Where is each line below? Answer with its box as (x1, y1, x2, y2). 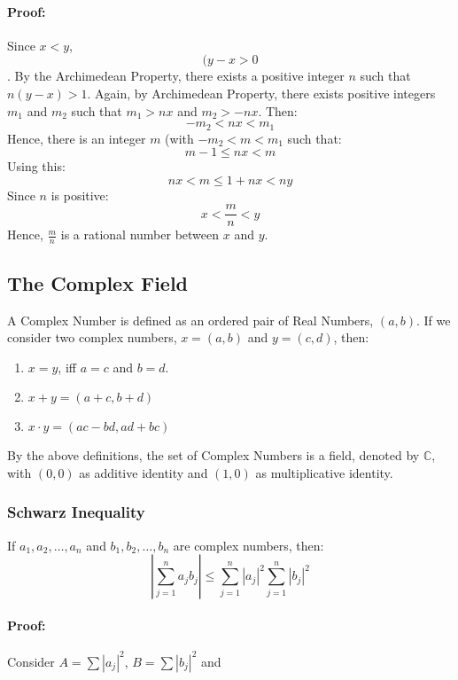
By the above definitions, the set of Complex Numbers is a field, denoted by (7, 446, 420, 465)
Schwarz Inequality (7, 501, 145, 523)
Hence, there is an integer (7, 129, 146, 147)
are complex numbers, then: (173, 535, 324, 554)
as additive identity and (79, 463, 208, 481)
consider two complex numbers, (7, 328, 177, 347)
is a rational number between (60, 225, 220, 244)
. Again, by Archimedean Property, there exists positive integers (87, 83, 436, 102)
